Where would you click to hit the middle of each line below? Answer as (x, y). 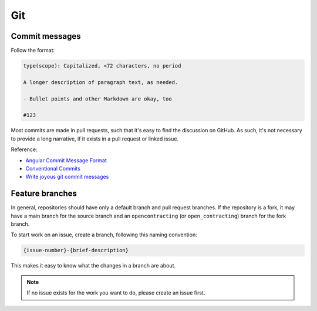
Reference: (24, 149)
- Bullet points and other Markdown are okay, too (98, 99)
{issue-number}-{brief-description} (76, 250)
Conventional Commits (53, 168)
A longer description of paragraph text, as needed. (101, 82)
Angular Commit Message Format (66, 160)
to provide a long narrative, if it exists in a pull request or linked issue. (95, 139)
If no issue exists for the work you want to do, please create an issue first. (116, 293)
